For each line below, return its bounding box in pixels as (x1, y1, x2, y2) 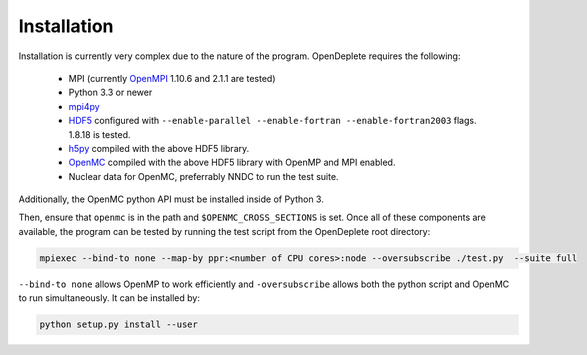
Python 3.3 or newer (68, 86, 153, 99)
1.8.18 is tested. (68, 128, 131, 140)
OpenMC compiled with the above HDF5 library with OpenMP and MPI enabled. (68, 156, 396, 169)
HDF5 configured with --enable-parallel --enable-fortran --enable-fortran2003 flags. (68, 115, 477, 127)
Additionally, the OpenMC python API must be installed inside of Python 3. (18, 193, 324, 205)
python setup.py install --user (39, 319, 199, 330)
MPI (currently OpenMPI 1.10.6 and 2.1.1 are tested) (68, 72, 276, 84)
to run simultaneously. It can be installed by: (18, 292, 200, 304)
